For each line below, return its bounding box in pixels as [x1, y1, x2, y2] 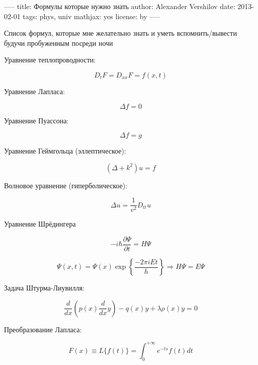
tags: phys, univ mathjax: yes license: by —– [23, 11, 160, 21]
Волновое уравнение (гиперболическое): [4, 180, 128, 190]
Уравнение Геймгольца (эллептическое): [4, 145, 126, 156]
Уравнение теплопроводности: [4, 54, 96, 65]
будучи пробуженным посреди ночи [4, 37, 113, 48]
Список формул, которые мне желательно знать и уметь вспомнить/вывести [4, 28, 237, 38]
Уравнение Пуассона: [4, 115, 69, 125]
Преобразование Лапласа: [4, 324, 82, 334]
